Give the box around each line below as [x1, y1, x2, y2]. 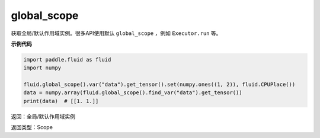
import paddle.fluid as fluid [23, 56, 111, 63]
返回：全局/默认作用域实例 [11, 113, 76, 120]
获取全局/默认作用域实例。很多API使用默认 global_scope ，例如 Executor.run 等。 [11, 30, 222, 37]
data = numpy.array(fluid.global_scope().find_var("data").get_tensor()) [23, 89, 242, 96]
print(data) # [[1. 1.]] [23, 98, 99, 104]
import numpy [23, 65, 62, 71]
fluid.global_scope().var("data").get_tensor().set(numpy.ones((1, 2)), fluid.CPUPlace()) [23, 81, 296, 88]
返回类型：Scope [11, 124, 53, 131]
